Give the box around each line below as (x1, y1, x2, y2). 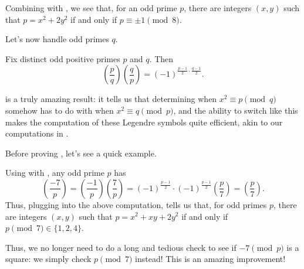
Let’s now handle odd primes (5, 33, 109, 45)
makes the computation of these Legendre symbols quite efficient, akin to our (5, 115, 283, 128)
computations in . (5, 127, 69, 139)
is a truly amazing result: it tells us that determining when (5, 93, 217, 105)
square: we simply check (5, 253, 92, 265)
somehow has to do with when (5, 104, 114, 116)
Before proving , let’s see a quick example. (5, 147, 157, 159)
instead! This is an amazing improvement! (135, 253, 286, 265)
